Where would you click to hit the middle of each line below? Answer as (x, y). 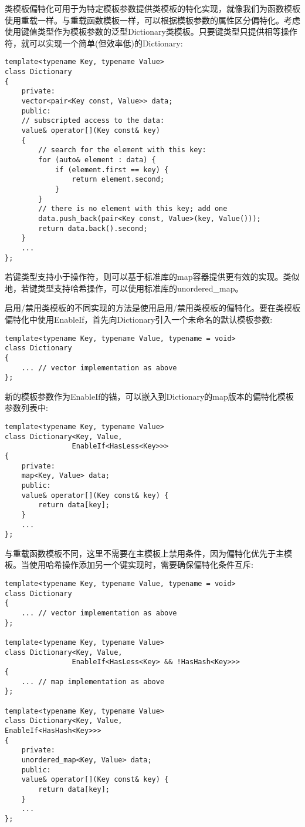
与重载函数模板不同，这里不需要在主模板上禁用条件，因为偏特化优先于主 (144, 553)
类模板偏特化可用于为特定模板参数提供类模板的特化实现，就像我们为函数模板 (152, 8)
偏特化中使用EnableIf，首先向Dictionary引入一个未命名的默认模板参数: (139, 319)
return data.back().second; (93, 228)
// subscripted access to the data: (93, 121)
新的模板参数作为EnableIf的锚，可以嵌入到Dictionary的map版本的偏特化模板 (149, 396)
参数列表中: (26, 408)
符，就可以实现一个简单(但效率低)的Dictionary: (94, 43)
